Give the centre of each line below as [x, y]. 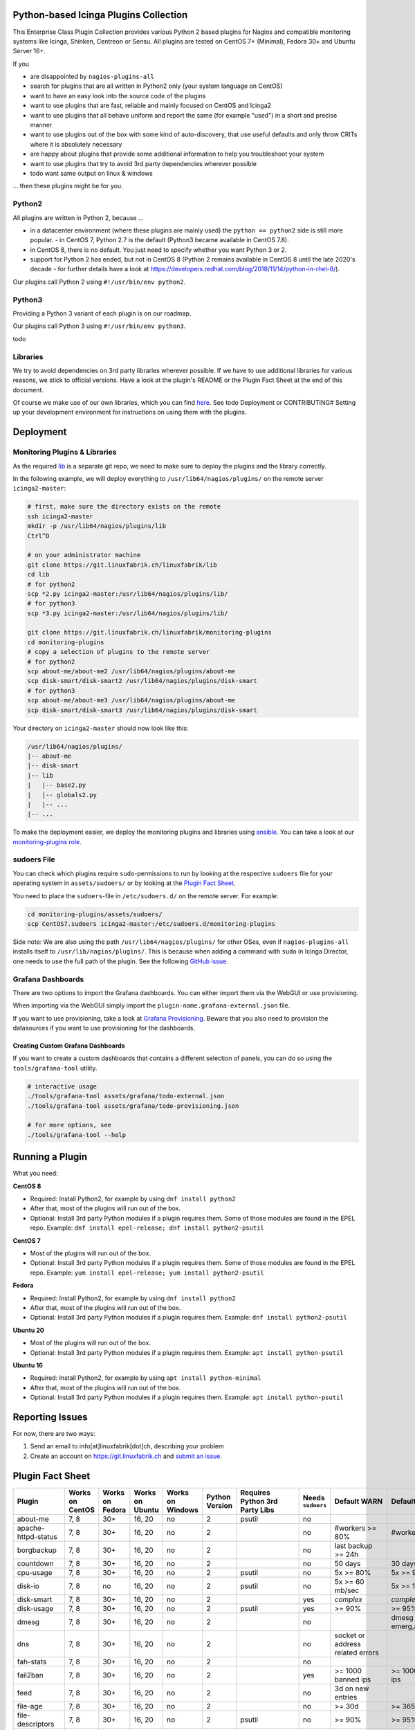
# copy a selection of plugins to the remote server [119, 652]
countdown [36, 1563]
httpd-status [37, 1536]
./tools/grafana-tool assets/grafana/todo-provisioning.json [133, 1106]
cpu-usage [35, 1572]
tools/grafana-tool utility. [55, 1068]
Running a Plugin [50, 1157]
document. [28, 390]
